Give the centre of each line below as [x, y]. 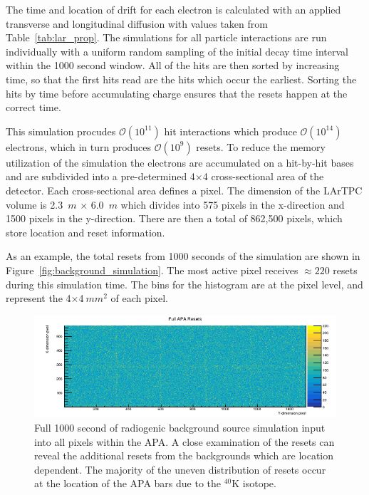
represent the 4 [38, 298]
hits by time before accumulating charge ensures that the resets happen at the [177, 93]
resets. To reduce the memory [261, 146]
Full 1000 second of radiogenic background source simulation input [180, 427]
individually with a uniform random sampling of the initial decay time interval [177, 51]
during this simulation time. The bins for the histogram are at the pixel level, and [184, 284]
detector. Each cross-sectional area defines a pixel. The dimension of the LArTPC [184, 190]
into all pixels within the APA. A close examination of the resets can [184, 441]
